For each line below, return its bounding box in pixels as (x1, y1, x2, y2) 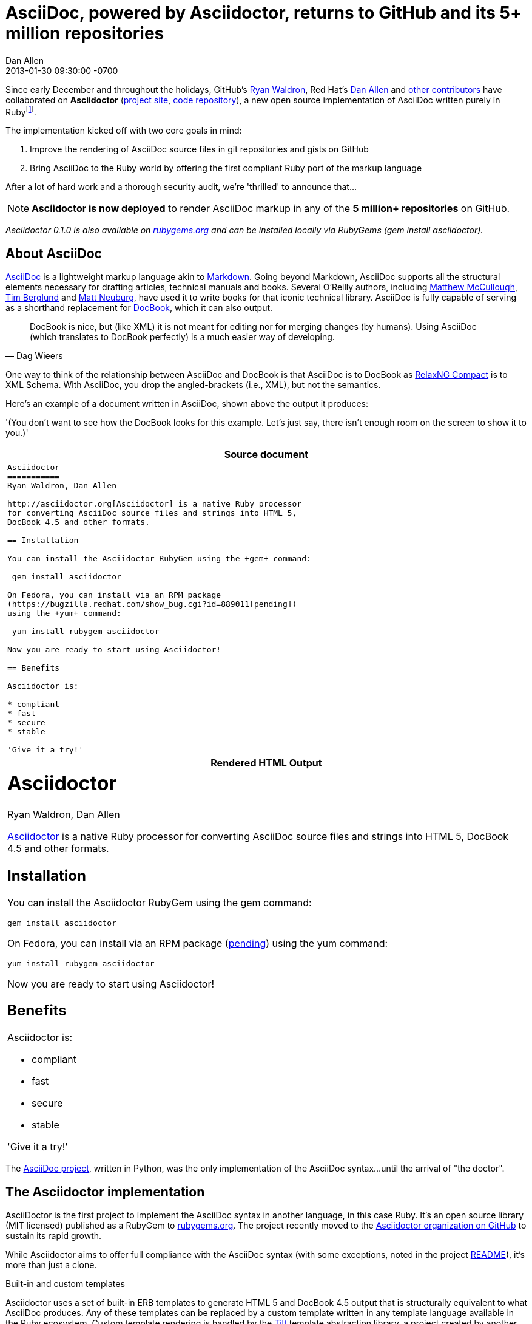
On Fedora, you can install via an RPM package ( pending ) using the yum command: (7, 937, 388, 949)
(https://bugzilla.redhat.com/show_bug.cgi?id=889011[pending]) (7, 599, 297, 609)
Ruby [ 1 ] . (5, 104, 36, 117)
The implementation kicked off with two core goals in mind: (5, 125, 242, 136)
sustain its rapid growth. (5, 1230, 102, 1241)
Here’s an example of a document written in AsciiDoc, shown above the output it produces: (5, 398, 369, 409)
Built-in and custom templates (5, 1278, 125, 1289)
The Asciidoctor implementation (5, 1184, 205, 1199)
